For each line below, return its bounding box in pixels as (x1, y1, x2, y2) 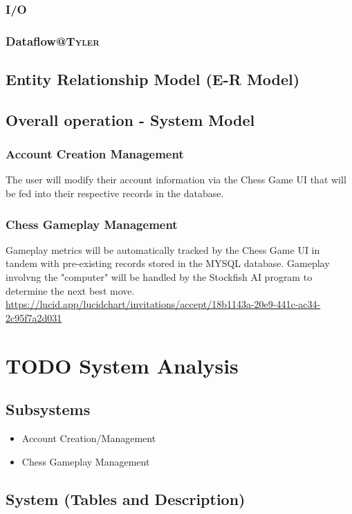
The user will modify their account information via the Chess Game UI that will (6, 172, 346, 187)
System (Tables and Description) (6, 488, 246, 509)
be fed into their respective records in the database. (6, 186, 224, 201)
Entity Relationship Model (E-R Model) (6, 68, 300, 90)
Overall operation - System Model (6, 109, 255, 130)
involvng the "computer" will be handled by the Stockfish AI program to (6, 270, 313, 284)
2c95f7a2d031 (6, 310, 62, 324)
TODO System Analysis (6, 351, 239, 379)
